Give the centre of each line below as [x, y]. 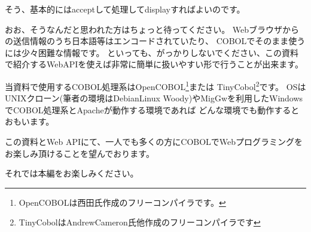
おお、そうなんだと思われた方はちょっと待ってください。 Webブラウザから [152, 29]
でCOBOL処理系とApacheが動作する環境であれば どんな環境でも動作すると [152, 109]
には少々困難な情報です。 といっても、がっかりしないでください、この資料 [152, 52]
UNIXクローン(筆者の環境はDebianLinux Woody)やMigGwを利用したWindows [154, 98]
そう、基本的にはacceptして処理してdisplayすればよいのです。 [125, 9]
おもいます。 [30, 121]
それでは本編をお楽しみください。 [72, 173]
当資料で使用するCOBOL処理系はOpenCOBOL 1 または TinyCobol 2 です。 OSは [155, 85]
